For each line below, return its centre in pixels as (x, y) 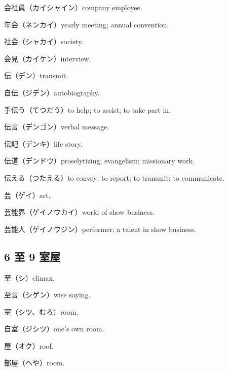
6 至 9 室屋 (32, 256)
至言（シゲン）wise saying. (47, 295)
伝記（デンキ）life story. (43, 143)
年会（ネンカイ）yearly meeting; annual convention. (87, 24)
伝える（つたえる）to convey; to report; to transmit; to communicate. (114, 177)
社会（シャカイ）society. (44, 41)
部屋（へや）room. (34, 363)
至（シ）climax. (29, 277)
